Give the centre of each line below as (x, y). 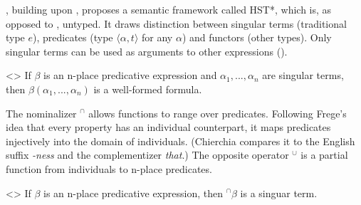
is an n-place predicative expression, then (133, 193)
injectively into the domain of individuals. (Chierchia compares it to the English (180, 141)
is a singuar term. (279, 193)
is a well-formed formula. (148, 89)
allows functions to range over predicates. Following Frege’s (218, 113)
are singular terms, (303, 75)
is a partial (324, 155)
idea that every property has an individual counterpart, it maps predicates (168, 127)
